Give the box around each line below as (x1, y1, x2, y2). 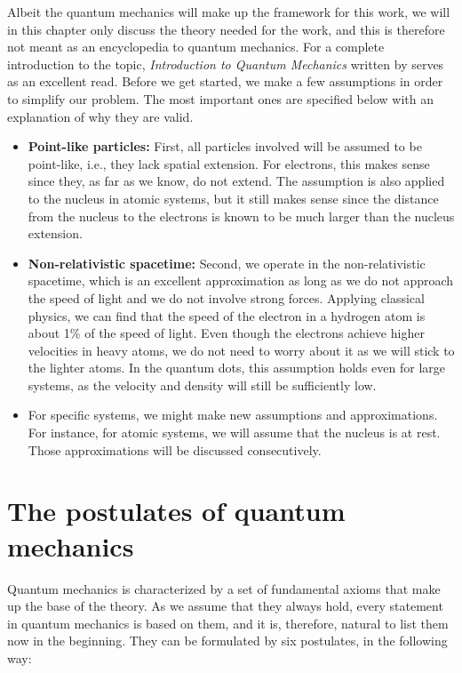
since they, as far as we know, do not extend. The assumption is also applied (28, 172, 445, 190)
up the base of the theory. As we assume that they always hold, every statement (7, 597, 443, 615)
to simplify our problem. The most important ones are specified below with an (7, 89, 434, 108)
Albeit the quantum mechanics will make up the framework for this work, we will (7, 3, 450, 20)
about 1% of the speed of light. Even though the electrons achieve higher (28, 324, 425, 342)
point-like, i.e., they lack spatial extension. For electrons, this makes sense (28, 154, 430, 172)
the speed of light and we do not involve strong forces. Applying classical (28, 288, 425, 307)
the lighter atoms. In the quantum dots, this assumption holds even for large (28, 358, 445, 377)
